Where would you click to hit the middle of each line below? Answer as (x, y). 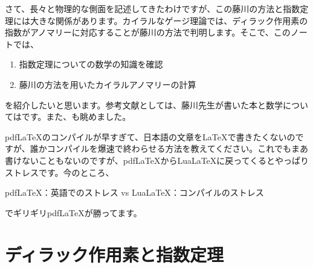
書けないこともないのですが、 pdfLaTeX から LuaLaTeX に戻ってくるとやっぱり (157, 160)
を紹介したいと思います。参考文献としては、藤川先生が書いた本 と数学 (144, 104)
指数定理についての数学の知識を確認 (91, 64)
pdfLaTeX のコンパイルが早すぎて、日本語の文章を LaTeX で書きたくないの (150, 136)
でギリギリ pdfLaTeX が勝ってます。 (73, 212)
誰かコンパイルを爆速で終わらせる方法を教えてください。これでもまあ (169, 148)
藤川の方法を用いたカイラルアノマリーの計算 (108, 84)
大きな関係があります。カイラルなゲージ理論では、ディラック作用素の (169, 20)
